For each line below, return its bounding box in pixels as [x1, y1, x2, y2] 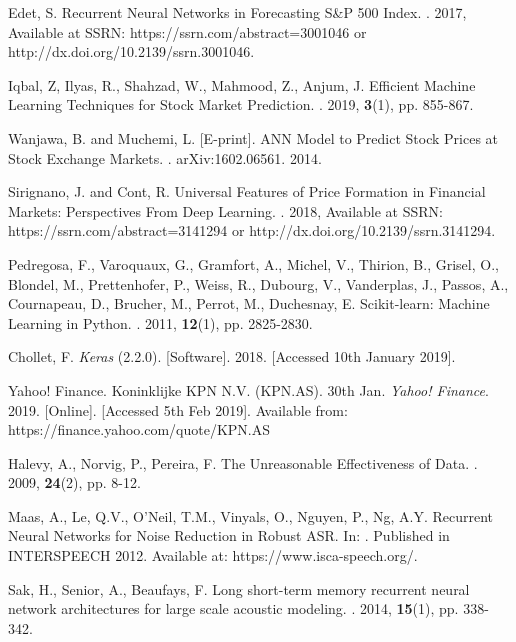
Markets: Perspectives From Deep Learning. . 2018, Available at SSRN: [8, 200, 443, 221]
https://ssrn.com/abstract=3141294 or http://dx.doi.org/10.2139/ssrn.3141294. [8, 220, 496, 241]
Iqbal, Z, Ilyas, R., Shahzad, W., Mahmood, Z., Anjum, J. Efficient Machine [8, 74, 476, 95]
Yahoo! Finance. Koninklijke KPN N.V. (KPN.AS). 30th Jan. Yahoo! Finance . [8, 379, 489, 400]
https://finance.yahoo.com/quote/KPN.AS [8, 419, 271, 440]
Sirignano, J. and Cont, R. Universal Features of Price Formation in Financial [8, 181, 486, 202]
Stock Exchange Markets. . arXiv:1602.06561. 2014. [8, 147, 322, 168]
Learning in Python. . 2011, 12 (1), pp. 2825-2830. [8, 312, 313, 333]
